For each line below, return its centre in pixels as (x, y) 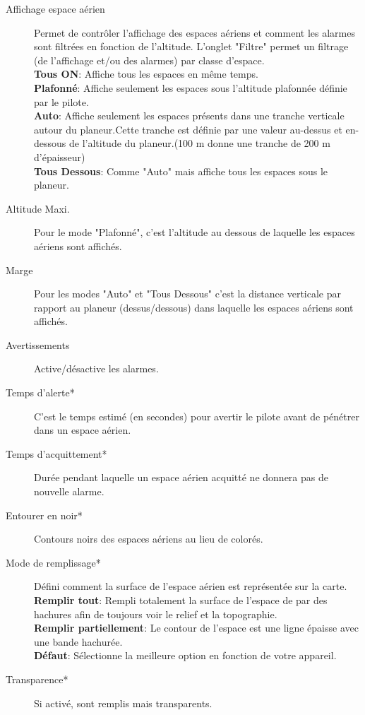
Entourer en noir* (44, 515)
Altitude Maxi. (38, 208)
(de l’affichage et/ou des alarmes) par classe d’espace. (149, 60)
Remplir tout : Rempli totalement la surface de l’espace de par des (181, 600)
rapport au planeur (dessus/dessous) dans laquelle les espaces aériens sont (194, 307)
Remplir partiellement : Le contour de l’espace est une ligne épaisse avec (196, 628)
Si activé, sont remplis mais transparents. (123, 703)
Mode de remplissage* (53, 562)
